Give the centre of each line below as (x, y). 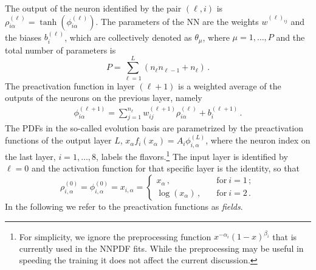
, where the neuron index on (258, 140)
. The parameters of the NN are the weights (177, 21)
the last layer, (30, 156)
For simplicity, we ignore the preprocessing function (115, 236)
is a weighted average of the (230, 85)
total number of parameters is (60, 50)
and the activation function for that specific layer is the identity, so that (165, 168)
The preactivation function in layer (70, 85)
